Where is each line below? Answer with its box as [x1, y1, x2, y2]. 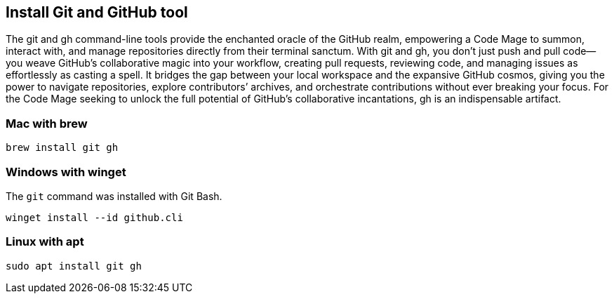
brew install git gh [6, 142, 119, 154]
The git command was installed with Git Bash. [6, 190, 222, 202]
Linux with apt [6, 234, 84, 249]
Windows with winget [6, 164, 126, 179]
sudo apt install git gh [6, 260, 142, 272]
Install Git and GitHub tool [6, 4, 188, 21]
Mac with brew [6, 116, 88, 131]
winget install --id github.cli [6, 211, 183, 223]
